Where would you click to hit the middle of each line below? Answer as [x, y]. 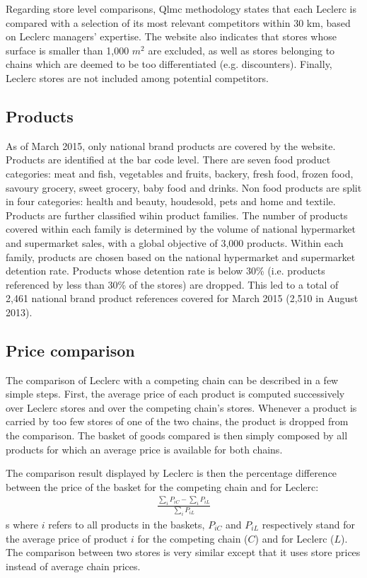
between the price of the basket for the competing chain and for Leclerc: [162, 486]
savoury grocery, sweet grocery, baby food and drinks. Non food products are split [184, 187]
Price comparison [70, 350]
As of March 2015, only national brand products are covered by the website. [171, 145]
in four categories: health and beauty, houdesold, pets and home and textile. [171, 201]
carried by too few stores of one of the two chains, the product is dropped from [177, 421]
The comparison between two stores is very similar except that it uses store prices [183, 552]
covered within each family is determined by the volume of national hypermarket [181, 229]
